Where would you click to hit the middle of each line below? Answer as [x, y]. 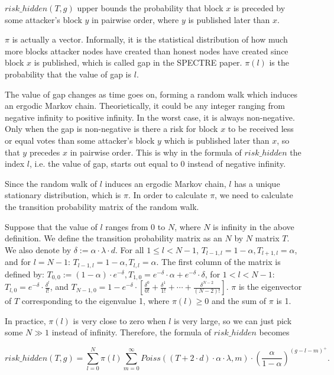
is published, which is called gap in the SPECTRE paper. [138, 62]
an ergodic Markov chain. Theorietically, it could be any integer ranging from [145, 106]
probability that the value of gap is [68, 74]
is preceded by [259, 8]
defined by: [25, 274]
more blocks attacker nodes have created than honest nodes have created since [147, 51]
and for [18, 262]
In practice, [25, 320]
